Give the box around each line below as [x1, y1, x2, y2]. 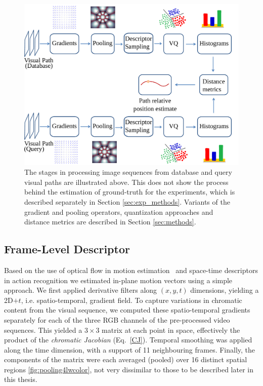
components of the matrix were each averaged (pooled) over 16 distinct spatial [4, 354, 247, 365]
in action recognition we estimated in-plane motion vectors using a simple [4, 275, 233, 285]
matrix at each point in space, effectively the [102, 324, 240, 335]
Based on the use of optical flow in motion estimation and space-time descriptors [4, 264, 258, 275]
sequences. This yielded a [4, 324, 82, 335]
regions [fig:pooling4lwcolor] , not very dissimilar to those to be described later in [4, 364, 253, 374]
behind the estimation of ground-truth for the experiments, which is [24, 186, 235, 197]
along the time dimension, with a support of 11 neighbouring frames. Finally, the [4, 344, 255, 355]
